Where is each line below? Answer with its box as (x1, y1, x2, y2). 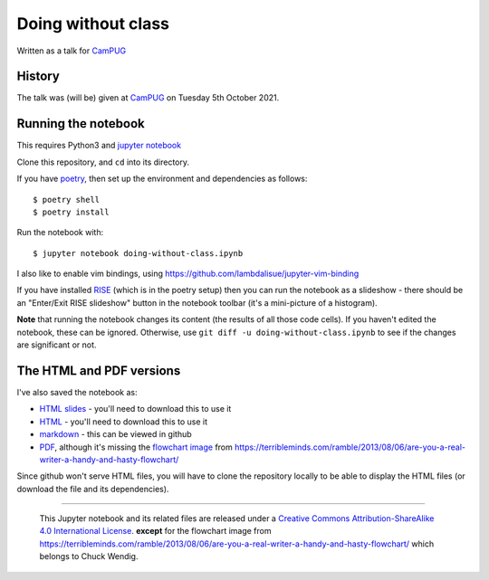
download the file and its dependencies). (16, 483, 169, 494)
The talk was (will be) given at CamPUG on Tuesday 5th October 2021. (16, 92, 280, 103)
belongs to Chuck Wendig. (39, 551, 139, 562)
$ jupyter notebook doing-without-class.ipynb (33, 248, 244, 258)
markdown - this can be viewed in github (39, 429, 192, 440)
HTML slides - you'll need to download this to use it (39, 404, 232, 414)
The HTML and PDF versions (16, 363, 181, 378)
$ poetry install (33, 206, 110, 217)
